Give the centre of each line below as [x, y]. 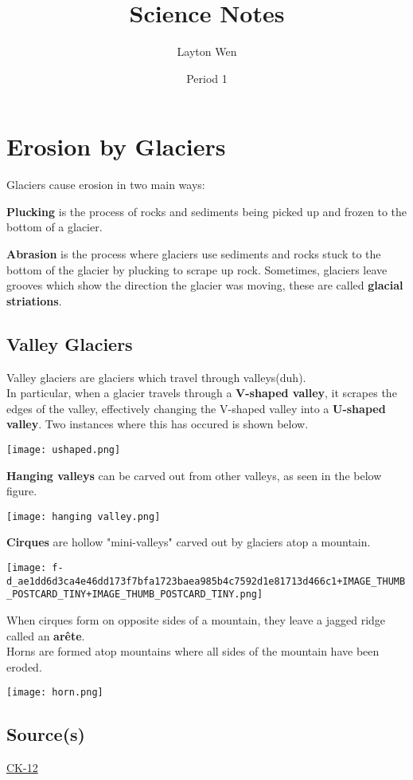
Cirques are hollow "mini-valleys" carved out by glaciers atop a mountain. [189, 542]
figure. [22, 491]
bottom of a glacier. [55, 227]
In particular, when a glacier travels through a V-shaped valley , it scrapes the [202, 393]
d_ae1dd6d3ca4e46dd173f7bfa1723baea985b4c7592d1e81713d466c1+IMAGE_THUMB [206, 581]
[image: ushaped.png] [64, 449]
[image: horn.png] [55, 693]
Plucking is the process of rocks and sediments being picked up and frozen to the [207, 211]
